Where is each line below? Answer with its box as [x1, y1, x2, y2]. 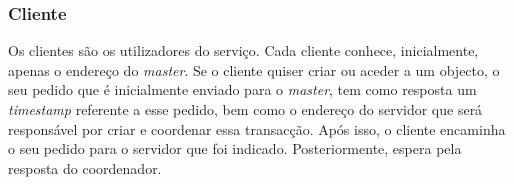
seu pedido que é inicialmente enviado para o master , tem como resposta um [8, 79, 477, 100]
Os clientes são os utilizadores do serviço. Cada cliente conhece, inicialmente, [8, 40, 479, 61]
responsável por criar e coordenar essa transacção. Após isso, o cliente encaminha [8, 118, 506, 139]
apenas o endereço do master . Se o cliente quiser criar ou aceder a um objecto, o [8, 59, 500, 80]
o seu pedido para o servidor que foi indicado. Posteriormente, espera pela [8, 138, 462, 159]
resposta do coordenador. [8, 157, 162, 178]
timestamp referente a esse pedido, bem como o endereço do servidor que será [8, 99, 483, 119]
